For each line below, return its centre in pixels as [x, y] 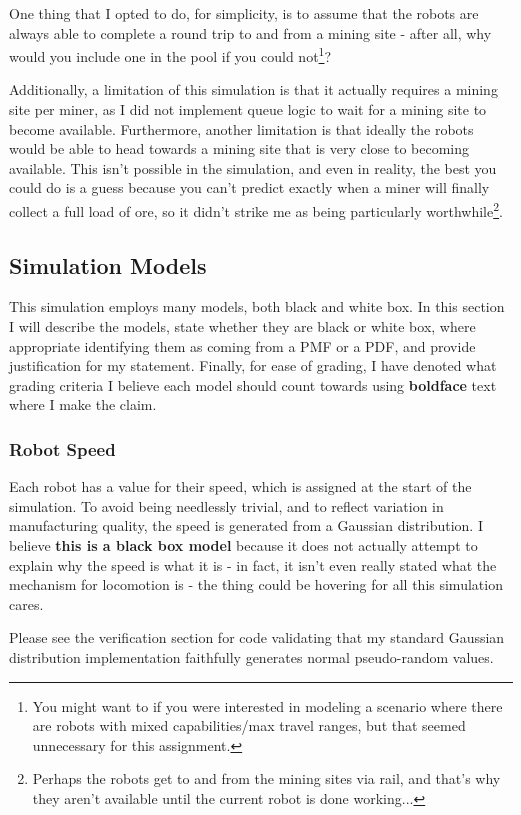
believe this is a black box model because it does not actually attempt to [243, 545]
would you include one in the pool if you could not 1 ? [170, 54]
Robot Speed [62, 448]
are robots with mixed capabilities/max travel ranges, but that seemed [249, 725]
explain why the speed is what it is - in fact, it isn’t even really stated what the [253, 564]
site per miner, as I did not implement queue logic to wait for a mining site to [248, 109]
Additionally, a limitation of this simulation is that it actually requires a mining [253, 89]
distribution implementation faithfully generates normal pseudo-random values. [251, 656]
